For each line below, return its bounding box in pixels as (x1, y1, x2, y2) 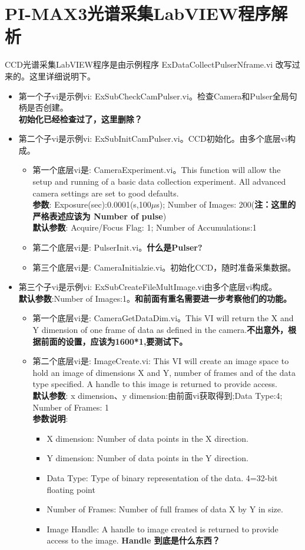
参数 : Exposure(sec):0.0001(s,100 (32, 198, 151, 211)
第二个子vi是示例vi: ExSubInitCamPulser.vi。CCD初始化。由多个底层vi (18, 132, 287, 145)
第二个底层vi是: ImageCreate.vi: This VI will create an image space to (32, 355, 289, 367)
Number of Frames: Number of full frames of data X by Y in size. (47, 503, 283, 515)
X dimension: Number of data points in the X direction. (47, 432, 248, 444)
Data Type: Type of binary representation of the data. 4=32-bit (47, 471, 278, 484)
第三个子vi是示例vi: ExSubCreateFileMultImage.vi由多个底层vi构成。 (18, 281, 277, 293)
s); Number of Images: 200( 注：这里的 (156, 198, 296, 211)
